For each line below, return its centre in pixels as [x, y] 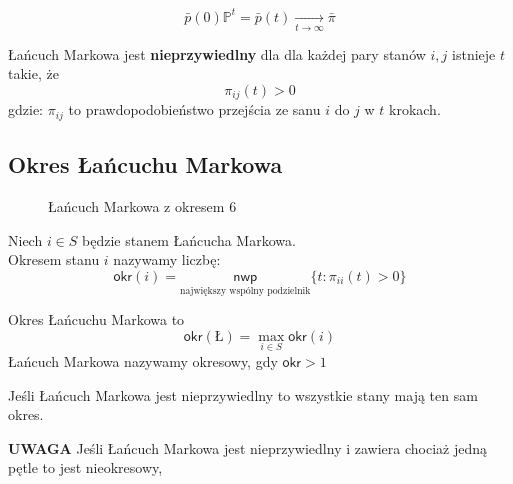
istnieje [474, 53]
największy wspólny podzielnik [245, 290]
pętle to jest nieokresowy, [85, 467]
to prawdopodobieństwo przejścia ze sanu [194, 109]
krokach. [415, 109]
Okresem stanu [54, 259]
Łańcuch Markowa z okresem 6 [142, 206]
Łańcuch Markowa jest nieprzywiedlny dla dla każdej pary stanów [217, 53]
